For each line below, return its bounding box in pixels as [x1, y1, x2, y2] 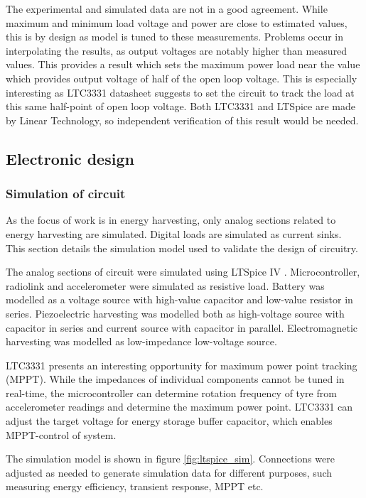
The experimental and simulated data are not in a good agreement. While [6, 1, 328, 16]
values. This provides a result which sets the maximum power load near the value [6, 57, 360, 72]
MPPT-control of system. [6, 427, 117, 442]
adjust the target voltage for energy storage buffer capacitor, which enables [6, 413, 333, 428]
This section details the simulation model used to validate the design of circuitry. [6, 240, 358, 255]
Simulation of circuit [6, 185, 126, 202]
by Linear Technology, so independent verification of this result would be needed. [6, 112, 359, 127]
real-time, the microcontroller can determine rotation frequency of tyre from [6, 385, 337, 400]
